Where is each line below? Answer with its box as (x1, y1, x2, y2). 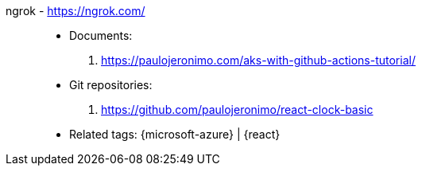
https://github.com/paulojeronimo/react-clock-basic (101, 103, 374, 116)
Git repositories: (69, 78, 153, 92)
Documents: (69, 29, 133, 42)
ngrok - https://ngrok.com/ (6, 4, 145, 18)
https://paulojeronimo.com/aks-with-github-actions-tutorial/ (101, 53, 416, 67)
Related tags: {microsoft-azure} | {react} (69, 127, 281, 141)
